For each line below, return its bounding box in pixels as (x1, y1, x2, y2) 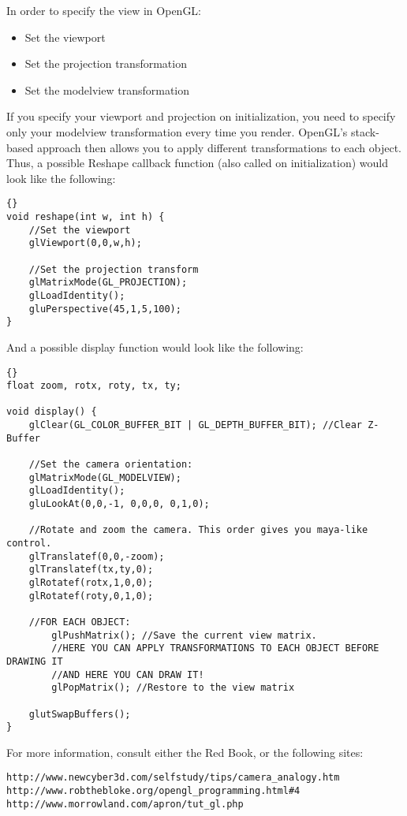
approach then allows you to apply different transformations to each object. (36, 139, 401, 155)
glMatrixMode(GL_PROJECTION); (28, 277, 188, 289)
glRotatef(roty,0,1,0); (28, 590, 154, 602)
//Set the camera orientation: (28, 459, 193, 471)
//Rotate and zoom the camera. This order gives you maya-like (28, 524, 368, 536)
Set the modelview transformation (24, 81, 190, 98)
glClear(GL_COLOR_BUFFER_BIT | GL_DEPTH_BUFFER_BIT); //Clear (28, 419, 363, 431)
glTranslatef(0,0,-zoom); (28, 550, 165, 562)
